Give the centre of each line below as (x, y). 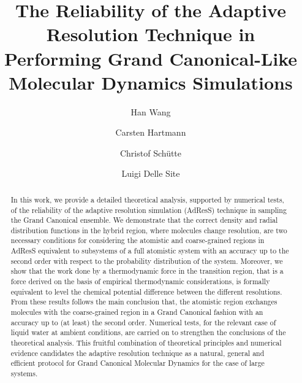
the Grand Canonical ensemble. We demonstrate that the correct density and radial (144, 220)
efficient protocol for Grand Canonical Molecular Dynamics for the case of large (138, 363)
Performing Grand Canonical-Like (151, 58)
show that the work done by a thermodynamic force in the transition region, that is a (147, 271)
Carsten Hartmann (151, 132)
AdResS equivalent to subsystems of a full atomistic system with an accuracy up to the (150, 251)
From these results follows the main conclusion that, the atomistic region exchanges (144, 302)
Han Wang (151, 111)
